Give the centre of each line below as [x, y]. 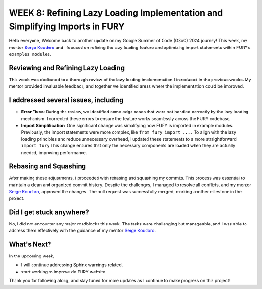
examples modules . [30, 54]
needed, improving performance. [54, 152]
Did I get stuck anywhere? [49, 212]
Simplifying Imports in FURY [67, 26]
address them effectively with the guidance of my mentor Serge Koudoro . [82, 231]
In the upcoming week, [32, 256]
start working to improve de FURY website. [64, 272]
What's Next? [30, 244]
